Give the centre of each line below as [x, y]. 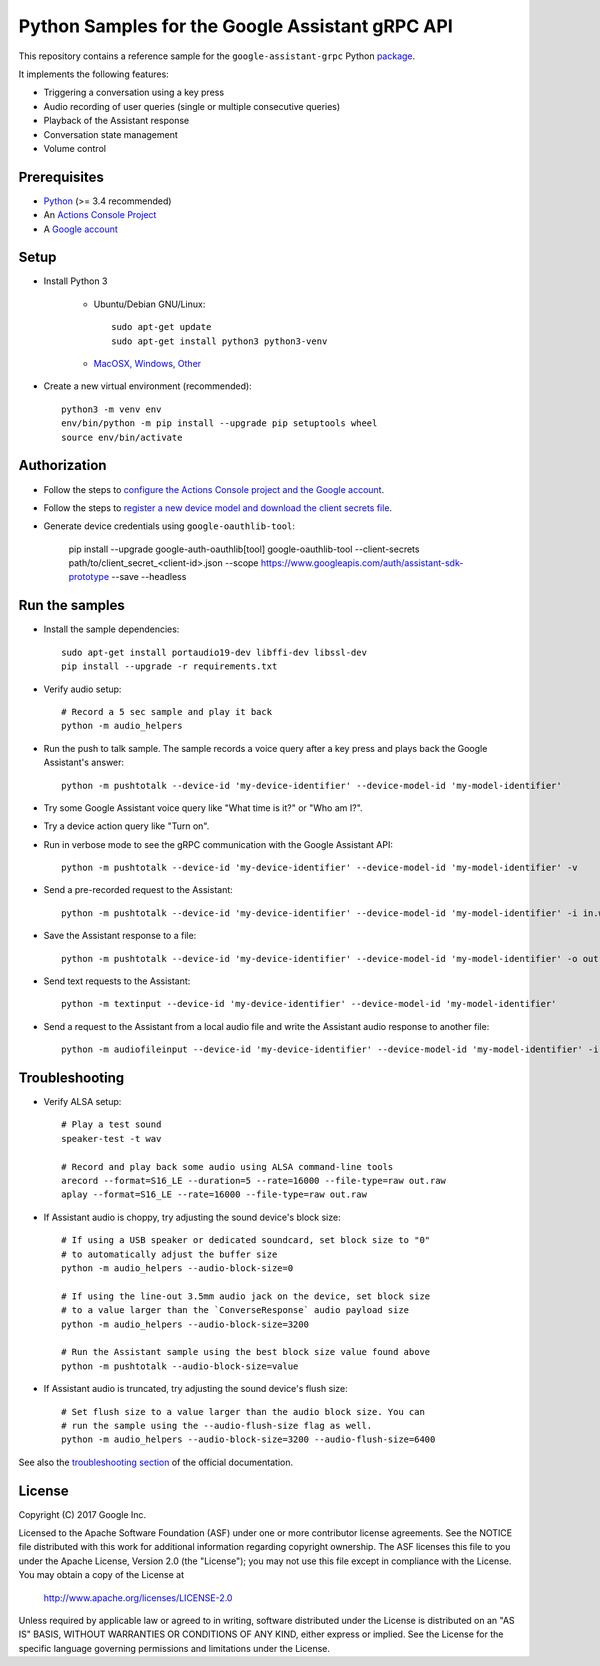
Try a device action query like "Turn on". [126, 826]
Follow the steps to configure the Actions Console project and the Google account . [214, 489]
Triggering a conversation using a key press [134, 92]
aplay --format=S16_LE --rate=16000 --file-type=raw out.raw [214, 1194]
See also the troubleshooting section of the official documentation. [156, 1462]
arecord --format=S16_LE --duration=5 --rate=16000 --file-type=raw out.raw [254, 1181]
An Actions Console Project [100, 215]
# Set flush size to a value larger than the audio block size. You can [243, 1411]
